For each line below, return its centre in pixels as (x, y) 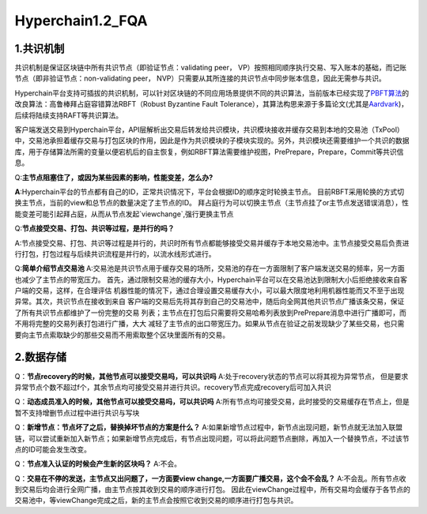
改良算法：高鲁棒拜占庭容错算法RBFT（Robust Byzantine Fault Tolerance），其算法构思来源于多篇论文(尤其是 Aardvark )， (212, 104)
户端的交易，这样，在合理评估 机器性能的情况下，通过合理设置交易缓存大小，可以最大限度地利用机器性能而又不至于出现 (210, 291)
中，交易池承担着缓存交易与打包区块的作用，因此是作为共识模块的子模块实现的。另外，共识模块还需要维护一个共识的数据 (212, 141)
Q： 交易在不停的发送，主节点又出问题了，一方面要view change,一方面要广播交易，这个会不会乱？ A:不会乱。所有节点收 (210, 478)
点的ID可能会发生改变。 (53, 449)
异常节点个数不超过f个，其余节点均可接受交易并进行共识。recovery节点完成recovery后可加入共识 (173, 387)
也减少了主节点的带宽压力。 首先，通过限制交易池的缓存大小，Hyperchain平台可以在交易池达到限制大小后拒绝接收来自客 (211, 280)
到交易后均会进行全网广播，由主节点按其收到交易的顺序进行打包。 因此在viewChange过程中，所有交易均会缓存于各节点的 (212, 490)
